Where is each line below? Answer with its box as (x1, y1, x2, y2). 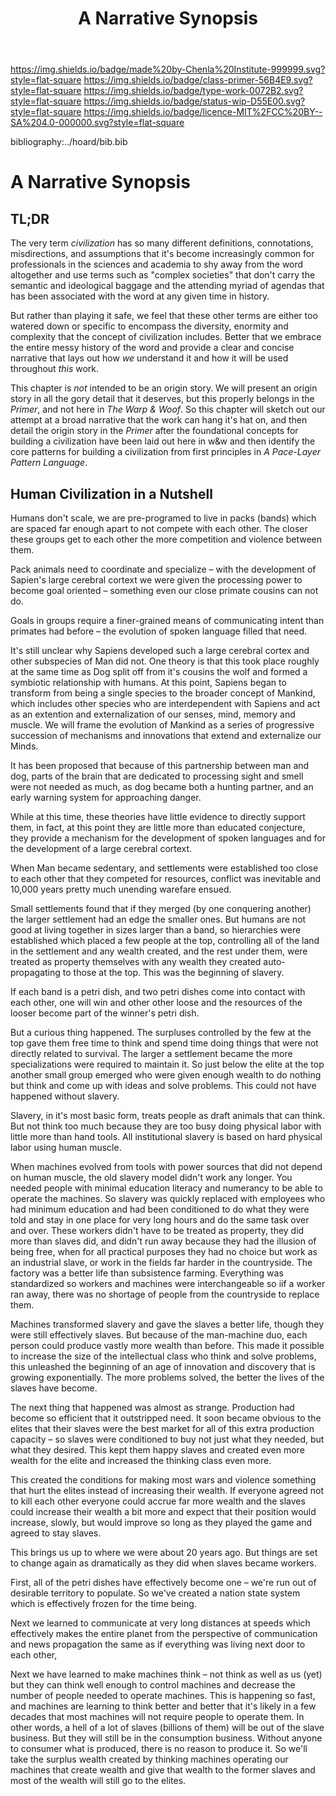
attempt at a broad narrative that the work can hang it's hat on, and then (10, 414, 308, 426)
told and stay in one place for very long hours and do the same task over (10, 1214, 310, 1226)
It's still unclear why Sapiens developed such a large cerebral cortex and (10, 645, 310, 656)
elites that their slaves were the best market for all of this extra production (10, 1423, 315, 1434)
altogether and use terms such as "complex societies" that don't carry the (10, 269, 316, 281)
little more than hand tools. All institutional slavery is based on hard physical (10, 1131, 323, 1142)
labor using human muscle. (10, 1142, 122, 1153)
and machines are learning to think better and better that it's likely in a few (10, 1700, 317, 1712)
